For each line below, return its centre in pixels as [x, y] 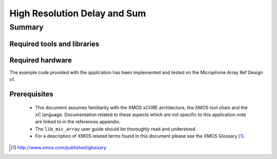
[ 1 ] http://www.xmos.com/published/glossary [59, 148]
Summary [26, 27]
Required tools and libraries [54, 44]
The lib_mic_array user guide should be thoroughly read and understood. [116, 129]
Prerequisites [31, 94]
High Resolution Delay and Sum [78, 13]
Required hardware [41, 60]
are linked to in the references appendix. [78, 122]
